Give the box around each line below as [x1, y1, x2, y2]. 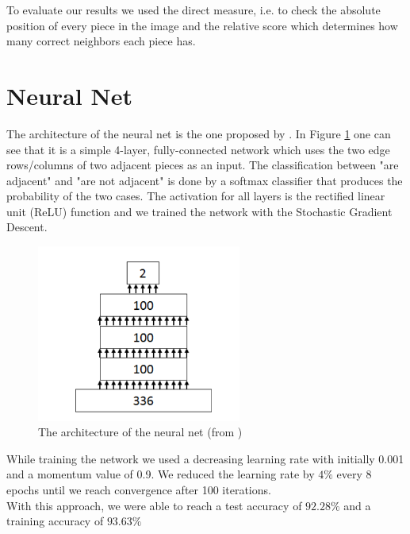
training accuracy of [6, 513, 104, 529]
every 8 [336, 466, 372, 482]
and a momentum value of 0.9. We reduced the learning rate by [6, 466, 315, 482]
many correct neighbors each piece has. [6, 33, 196, 49]
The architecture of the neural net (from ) [38, 424, 243, 440]
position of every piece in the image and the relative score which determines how [6, 17, 398, 33]
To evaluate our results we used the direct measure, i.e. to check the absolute [6, 2, 381, 17]
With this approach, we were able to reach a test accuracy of [6, 497, 302, 513]
